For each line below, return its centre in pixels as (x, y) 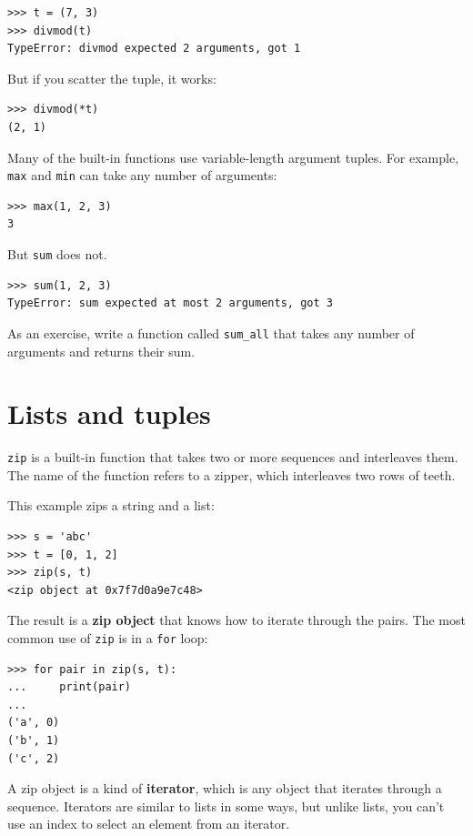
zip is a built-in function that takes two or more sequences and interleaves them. (233, 457)
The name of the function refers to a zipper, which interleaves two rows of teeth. (231, 474)
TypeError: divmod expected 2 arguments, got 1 (154, 49)
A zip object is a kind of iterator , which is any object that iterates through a (225, 788)
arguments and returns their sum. (101, 351)
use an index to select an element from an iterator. (149, 824)
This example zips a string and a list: (111, 505)
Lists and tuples (109, 413)
